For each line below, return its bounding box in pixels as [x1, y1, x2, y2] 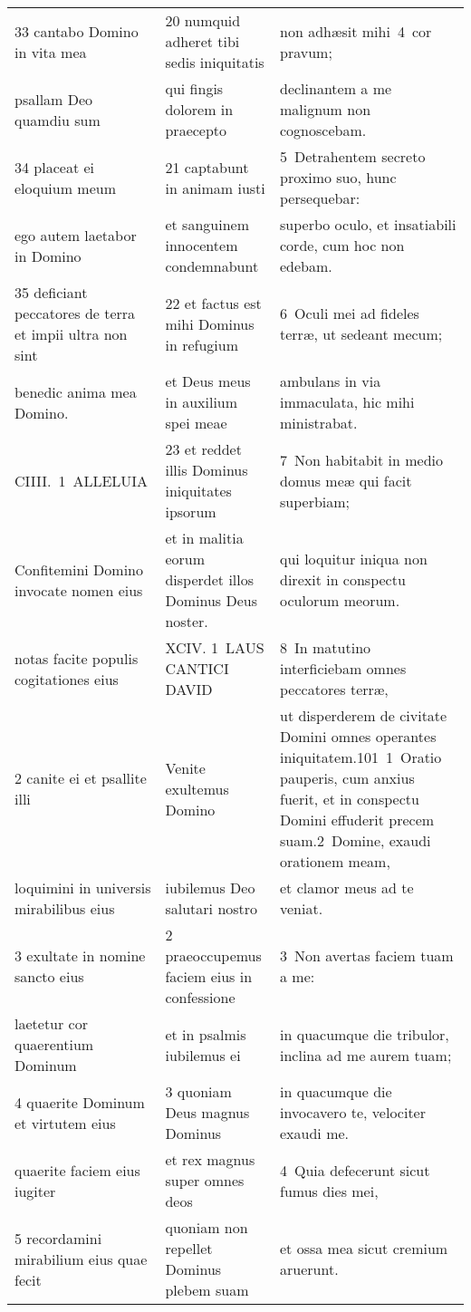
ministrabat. [280, 412, 358, 433]
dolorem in [165, 99, 234, 120]
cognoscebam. [280, 120, 367, 140]
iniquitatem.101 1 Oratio [280, 747, 442, 767]
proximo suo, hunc [280, 167, 397, 188]
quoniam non [165, 1217, 248, 1238]
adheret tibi [165, 31, 240, 52]
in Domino [14, 245, 82, 266]
